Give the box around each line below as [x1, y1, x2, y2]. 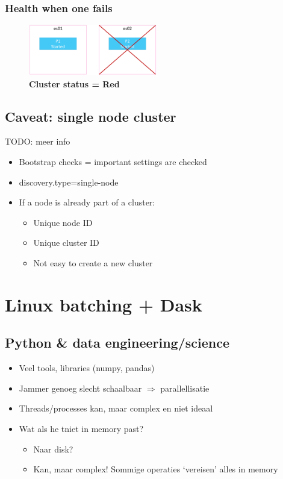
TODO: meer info [5, 135, 70, 148]
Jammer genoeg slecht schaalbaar [19, 381, 142, 394]
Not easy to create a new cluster [33, 257, 153, 269]
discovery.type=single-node [19, 175, 119, 188]
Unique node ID [33, 216, 93, 228]
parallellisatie [160, 381, 210, 394]
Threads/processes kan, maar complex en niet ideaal [19, 402, 213, 415]
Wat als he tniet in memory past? [19, 422, 144, 434]
